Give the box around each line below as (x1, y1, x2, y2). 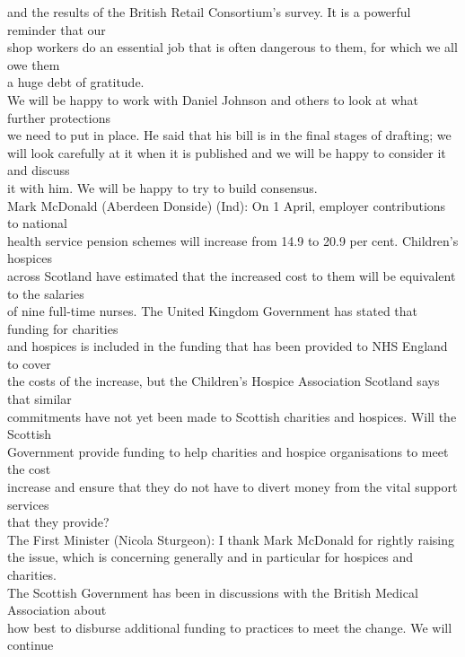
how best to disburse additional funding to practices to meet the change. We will (7, 618, 452, 636)
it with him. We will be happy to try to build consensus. (7, 178, 318, 197)
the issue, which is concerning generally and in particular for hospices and (7, 547, 414, 566)
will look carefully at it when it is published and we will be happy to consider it (7, 143, 446, 162)
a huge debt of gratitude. (7, 73, 145, 92)
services (7, 495, 49, 513)
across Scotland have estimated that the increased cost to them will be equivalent (7, 266, 456, 285)
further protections (7, 108, 110, 127)
